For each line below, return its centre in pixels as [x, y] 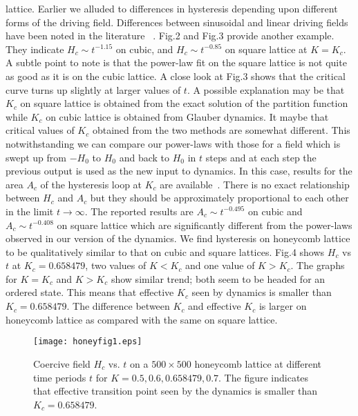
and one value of [220, 265]
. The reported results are [139, 211]
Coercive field [62, 363]
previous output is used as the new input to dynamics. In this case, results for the [179, 171]
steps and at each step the [261, 157]
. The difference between [118, 306]
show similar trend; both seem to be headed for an [218, 278]
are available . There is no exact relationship [255, 184]
